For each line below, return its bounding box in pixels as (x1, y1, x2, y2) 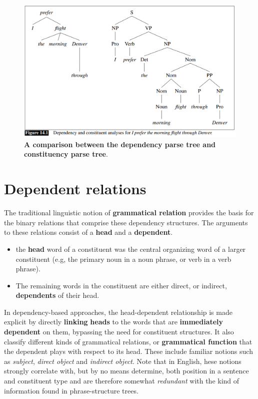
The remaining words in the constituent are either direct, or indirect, (15, 280, 227, 290)
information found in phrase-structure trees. (4, 385, 138, 395)
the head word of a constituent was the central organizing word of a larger (15, 243, 246, 254)
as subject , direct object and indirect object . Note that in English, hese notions (4, 355, 241, 366)
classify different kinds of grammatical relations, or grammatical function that (4, 336, 252, 346)
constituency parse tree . (24, 149, 108, 159)
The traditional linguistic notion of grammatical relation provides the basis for (4, 207, 254, 218)
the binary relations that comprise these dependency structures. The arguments (4, 217, 248, 227)
